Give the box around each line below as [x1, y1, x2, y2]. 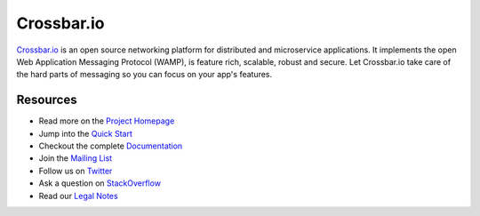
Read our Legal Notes [38, 190, 119, 201]
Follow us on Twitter [38, 165, 113, 176]
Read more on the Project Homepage [38, 116, 175, 126]
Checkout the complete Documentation [38, 140, 183, 151]
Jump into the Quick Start [38, 128, 133, 139]
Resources [16, 92, 77, 108]
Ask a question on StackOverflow [38, 178, 162, 188]
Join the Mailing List [38, 153, 113, 164]
